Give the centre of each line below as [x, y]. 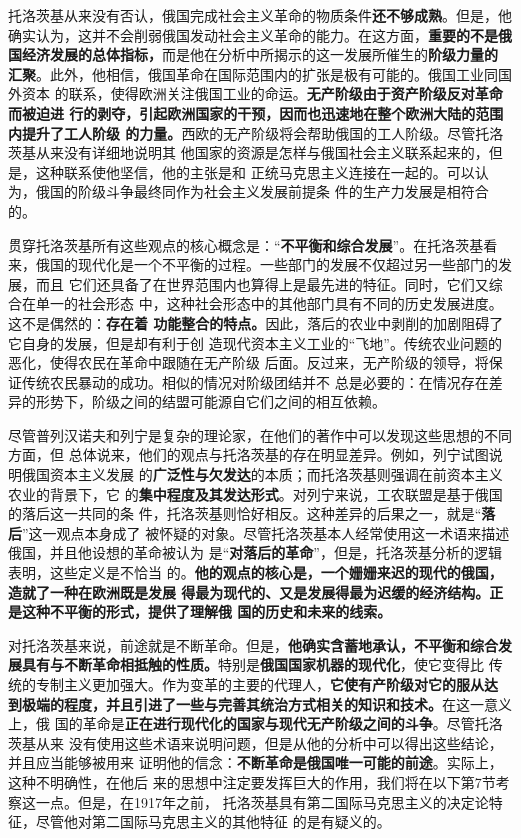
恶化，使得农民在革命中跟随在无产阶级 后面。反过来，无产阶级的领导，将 [248, 362]
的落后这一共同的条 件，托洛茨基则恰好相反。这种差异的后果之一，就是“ [245, 513]
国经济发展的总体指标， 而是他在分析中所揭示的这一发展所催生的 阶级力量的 [253, 54]
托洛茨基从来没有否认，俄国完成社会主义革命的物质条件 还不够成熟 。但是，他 [260, 15]
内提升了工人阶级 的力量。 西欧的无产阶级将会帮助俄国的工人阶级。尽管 [242, 132]
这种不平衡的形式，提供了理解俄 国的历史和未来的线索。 [206, 611]
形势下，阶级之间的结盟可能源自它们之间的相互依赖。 [210, 401]
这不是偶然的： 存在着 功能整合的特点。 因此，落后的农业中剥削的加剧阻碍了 [256, 322]
